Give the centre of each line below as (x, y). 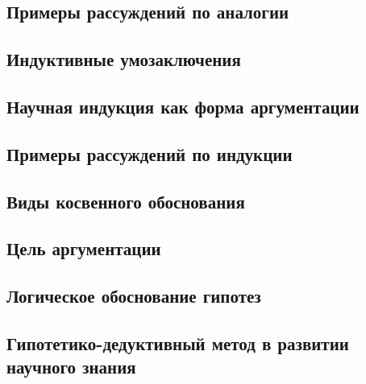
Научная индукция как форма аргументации (183, 106)
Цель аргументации (84, 248)
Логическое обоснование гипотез (134, 296)
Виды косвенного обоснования (126, 201)
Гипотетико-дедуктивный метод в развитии (178, 343)
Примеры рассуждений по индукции (150, 153)
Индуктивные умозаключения (124, 59)
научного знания (71, 367)
